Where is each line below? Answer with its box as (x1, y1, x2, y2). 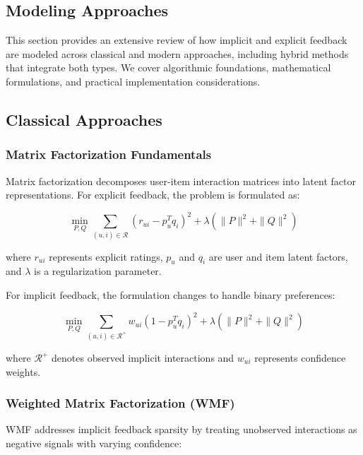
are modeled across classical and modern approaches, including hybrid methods (6, 46, 349, 61)
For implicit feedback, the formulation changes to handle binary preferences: (6, 287, 335, 302)
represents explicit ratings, (49, 249, 163, 264)
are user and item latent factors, (208, 249, 348, 264)
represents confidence (254, 350, 346, 365)
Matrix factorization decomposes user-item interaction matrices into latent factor (6, 173, 356, 188)
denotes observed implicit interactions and (52, 350, 234, 365)
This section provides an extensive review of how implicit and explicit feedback (6, 32, 347, 47)
